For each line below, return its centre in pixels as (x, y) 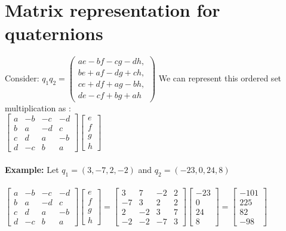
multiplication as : (38, 107)
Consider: (22, 77)
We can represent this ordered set (220, 77)
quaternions (54, 33)
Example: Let (32, 169)
